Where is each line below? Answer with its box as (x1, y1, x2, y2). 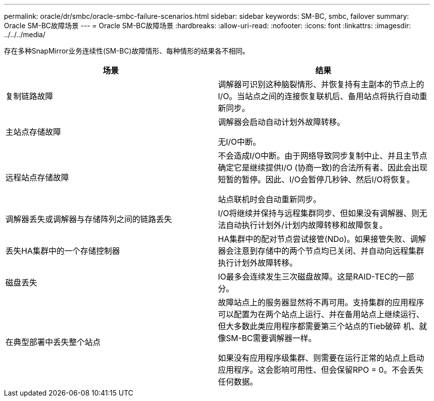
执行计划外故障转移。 (218, 258, 298, 268)
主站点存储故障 (5, 127, 61, 137)
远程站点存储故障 (5, 172, 69, 182)
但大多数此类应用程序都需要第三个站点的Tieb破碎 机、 (218, 321, 419, 331)
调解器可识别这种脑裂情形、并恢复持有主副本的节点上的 (218, 79, 425, 89)
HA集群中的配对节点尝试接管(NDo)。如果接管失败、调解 (218, 234, 426, 244)
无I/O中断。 (218, 137, 261, 147)
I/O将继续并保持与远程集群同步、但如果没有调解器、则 (218, 208, 420, 218)
